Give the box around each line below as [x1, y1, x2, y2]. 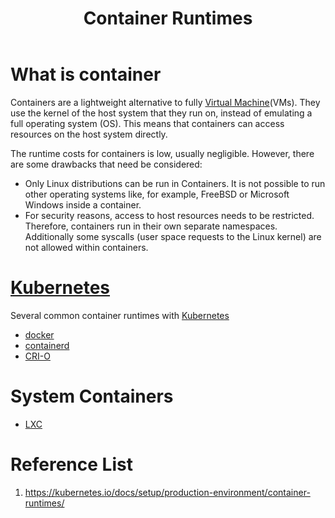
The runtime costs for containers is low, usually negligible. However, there [10, 147, 315, 159]
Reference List [10, 453, 133, 476]
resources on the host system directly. [10, 128, 168, 140]
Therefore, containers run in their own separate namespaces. [24, 220, 278, 232]
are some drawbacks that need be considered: [10, 158, 203, 170]
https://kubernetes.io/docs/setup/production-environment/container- [24, 486, 311, 498]
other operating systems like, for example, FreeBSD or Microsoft [24, 188, 290, 200]
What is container [10, 63, 162, 86]
